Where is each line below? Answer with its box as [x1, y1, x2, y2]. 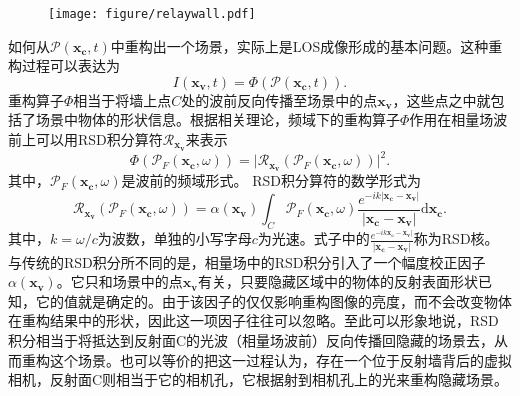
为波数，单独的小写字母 [97, 228, 252, 249]
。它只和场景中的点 [56, 271, 183, 292]
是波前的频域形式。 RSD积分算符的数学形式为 [121, 170, 421, 191]
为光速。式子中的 [257, 228, 370, 249]
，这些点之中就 [392, 89, 491, 110]
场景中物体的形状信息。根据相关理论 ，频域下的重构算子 [35, 109, 400, 130]
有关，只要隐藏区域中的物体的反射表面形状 [197, 271, 478, 292]
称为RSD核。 [413, 228, 499, 249]
